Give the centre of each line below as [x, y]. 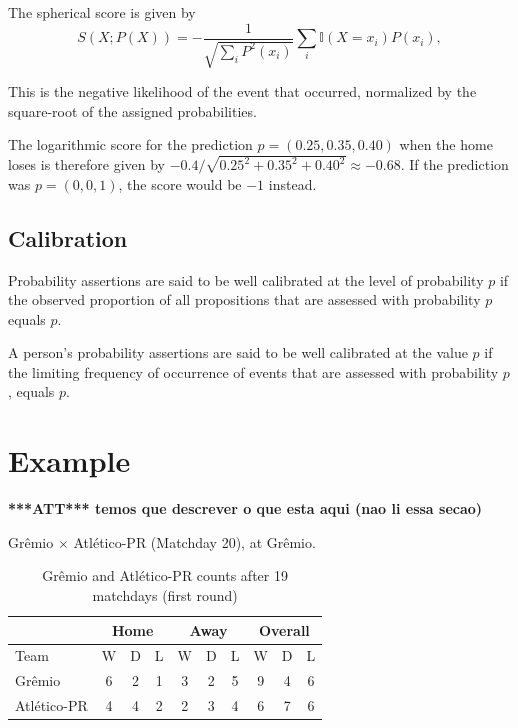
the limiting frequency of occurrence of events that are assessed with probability [253, 371]
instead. [292, 183]
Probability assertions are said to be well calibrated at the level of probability [246, 279]
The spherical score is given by [102, 12]
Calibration [68, 237]
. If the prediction [454, 164]
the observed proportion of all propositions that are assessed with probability [244, 299]
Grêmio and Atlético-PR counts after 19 [165, 575]
